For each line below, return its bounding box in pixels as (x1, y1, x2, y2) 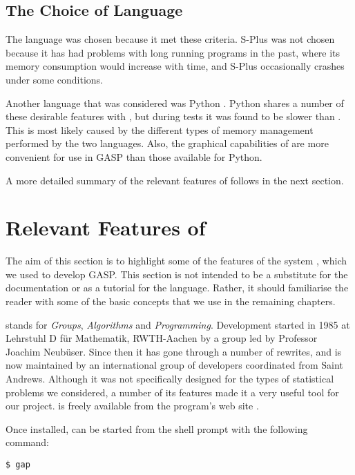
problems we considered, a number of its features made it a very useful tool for (6, 385, 339, 399)
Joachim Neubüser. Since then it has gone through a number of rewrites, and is (6, 344, 342, 358)
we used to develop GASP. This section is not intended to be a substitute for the (6, 266, 348, 281)
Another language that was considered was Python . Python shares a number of (6, 95, 344, 110)
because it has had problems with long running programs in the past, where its (6, 45, 340, 59)
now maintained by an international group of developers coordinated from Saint (6, 358, 343, 372)
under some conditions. (6, 72, 103, 86)
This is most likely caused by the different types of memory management (6, 122, 314, 137)
